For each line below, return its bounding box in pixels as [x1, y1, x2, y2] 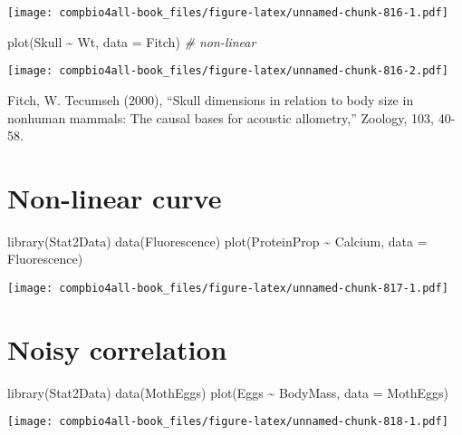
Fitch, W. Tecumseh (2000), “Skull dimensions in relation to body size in [7, 90, 414, 109]
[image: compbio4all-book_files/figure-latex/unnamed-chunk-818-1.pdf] [7, 415, 448, 429]
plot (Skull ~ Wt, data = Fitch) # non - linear [7, 32, 256, 51]
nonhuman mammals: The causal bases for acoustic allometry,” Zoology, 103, [7, 108, 435, 127]
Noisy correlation [7, 330, 227, 367]
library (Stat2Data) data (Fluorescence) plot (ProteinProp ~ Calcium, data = [7, 231, 428, 250]
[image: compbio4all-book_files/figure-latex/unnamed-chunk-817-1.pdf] [7, 282, 448, 295]
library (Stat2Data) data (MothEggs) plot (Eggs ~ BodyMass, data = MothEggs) [7, 382, 448, 401]
